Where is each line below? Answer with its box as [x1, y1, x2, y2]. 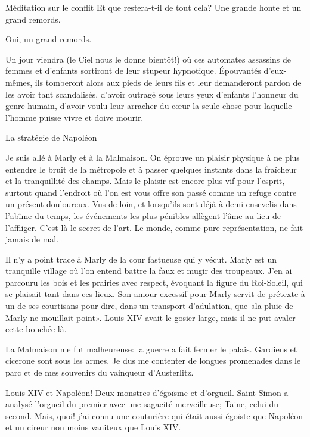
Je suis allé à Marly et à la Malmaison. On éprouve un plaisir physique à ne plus [5, 151, 300, 163]
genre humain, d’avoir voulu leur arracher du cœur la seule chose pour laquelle [5, 99, 292, 112]
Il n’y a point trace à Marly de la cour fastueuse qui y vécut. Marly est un [5, 252, 277, 265]
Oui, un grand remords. [5, 33, 92, 45]
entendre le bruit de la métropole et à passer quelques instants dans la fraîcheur [5, 163, 297, 175]
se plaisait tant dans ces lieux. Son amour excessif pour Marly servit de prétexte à [5, 288, 305, 300]
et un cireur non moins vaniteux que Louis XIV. [5, 421, 181, 433]
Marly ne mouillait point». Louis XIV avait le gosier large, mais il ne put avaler [5, 311, 296, 323]
